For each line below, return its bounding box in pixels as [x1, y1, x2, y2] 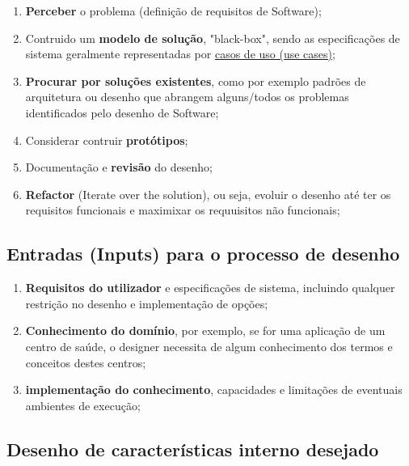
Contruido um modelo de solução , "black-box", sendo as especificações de [25, 29, 400, 46]
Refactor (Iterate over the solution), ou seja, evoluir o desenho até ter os [25, 185, 391, 202]
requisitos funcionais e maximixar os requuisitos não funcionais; [25, 201, 340, 218]
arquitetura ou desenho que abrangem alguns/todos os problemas [25, 88, 349, 105]
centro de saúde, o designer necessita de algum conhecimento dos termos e [25, 337, 393, 354]
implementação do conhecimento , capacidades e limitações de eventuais [25, 381, 403, 398]
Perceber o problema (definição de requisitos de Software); [25, 2, 322, 19]
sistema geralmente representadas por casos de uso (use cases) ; [25, 45, 335, 62]
